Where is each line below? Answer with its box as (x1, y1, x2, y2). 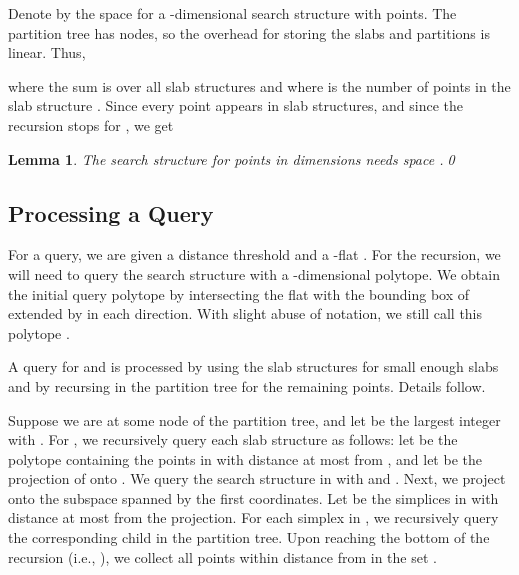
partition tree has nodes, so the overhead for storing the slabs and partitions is (8, 22, 490, 43)
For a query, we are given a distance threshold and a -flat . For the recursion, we (8, 244, 501, 265)
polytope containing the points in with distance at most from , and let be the (8, 448, 482, 469)
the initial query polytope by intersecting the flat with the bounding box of (8, 283, 470, 304)
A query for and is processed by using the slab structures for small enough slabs (8, 356, 499, 377)
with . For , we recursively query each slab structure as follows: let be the (8, 429, 458, 450)
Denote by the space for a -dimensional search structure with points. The (8, 3, 457, 23)
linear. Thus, (8, 42, 86, 63)
